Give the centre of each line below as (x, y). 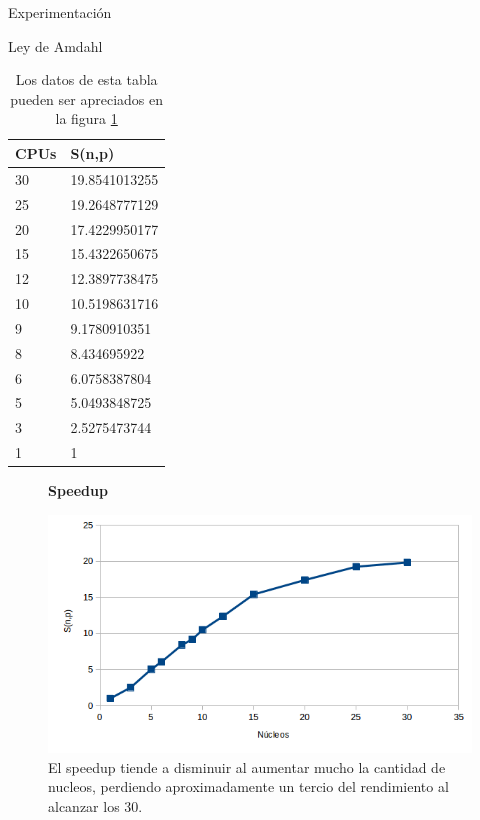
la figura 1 (86, 118)
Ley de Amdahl (55, 45)
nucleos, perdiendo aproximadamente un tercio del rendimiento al (248, 786)
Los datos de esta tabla (86, 79)
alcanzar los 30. (95, 805)
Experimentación (60, 12)
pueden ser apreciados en (86, 98)
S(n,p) (92, 152)
